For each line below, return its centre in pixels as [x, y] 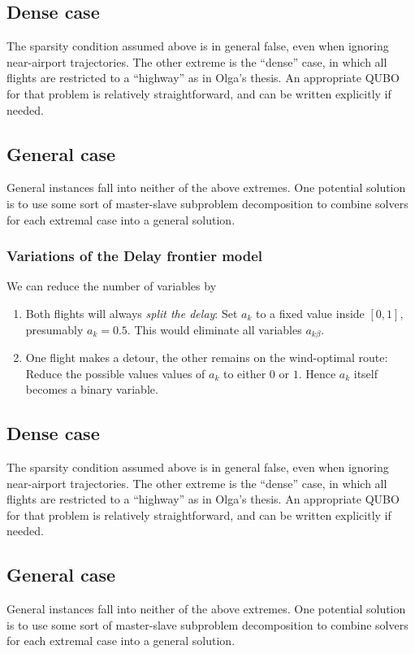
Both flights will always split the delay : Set [132, 313]
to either [245, 373]
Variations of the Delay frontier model [135, 256]
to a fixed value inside [310, 313]
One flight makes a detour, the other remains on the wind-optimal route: [207, 358]
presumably [54, 329]
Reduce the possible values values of [115, 373]
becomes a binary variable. [92, 389]
